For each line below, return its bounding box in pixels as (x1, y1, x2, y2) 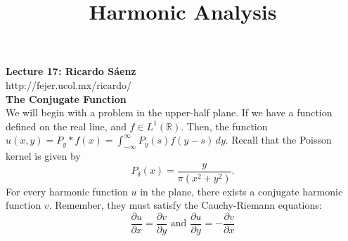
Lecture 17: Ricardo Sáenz (6, 64, 136, 78)
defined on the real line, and (6, 118, 127, 133)
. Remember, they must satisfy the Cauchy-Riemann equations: (49, 198, 322, 212)
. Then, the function (181, 118, 268, 133)
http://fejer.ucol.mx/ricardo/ (6, 77, 132, 92)
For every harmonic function (6, 184, 128, 198)
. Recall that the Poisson (225, 132, 332, 147)
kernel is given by (6, 149, 81, 163)
